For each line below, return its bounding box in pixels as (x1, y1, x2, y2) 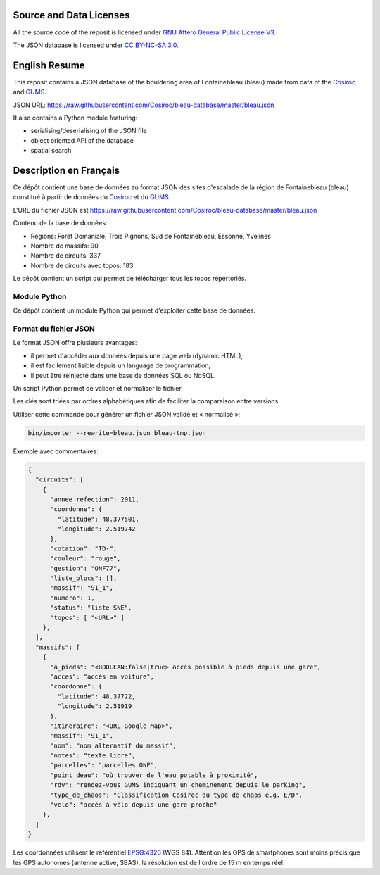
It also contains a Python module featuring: (13, 113, 138, 122)
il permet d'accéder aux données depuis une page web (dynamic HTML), (30, 351, 243, 360)
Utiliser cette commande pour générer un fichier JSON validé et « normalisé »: (13, 410, 241, 418)
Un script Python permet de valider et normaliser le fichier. (13, 384, 183, 393)
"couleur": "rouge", (50, 555, 121, 562)
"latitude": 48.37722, (57, 692, 137, 700)
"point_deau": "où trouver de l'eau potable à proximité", (50, 771, 258, 779)
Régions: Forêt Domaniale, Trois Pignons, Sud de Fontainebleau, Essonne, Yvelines (30, 232, 271, 240)
